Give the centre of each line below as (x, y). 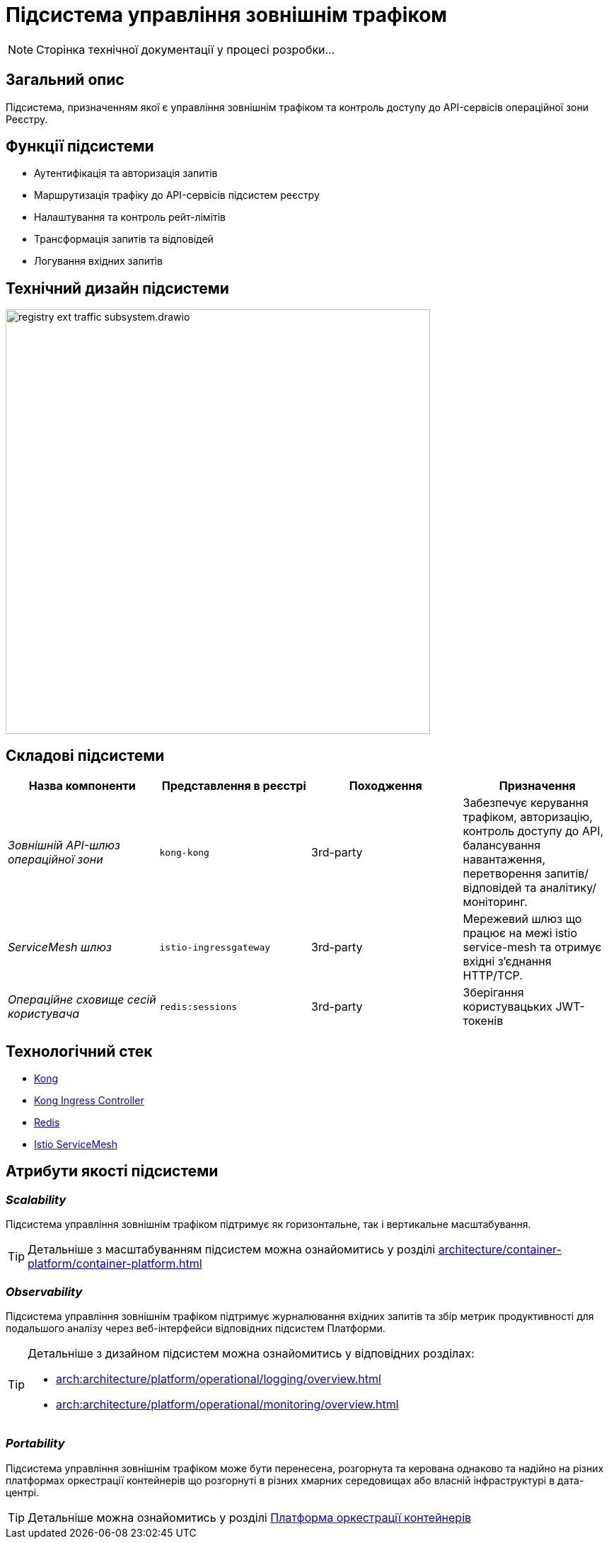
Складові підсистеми (85, 755)
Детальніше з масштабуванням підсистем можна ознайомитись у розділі (232, 1250)
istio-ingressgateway (215, 947)
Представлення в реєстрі (234, 786)
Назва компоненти (82, 786)
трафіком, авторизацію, (528, 817)
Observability (44, 1291)
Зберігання (493, 993)
